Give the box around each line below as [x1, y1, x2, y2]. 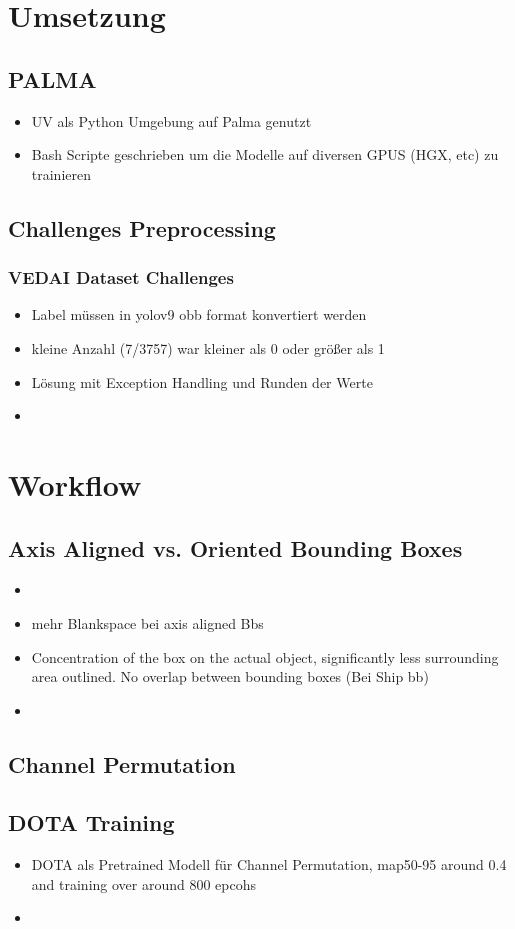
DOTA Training [8, 807, 175, 838]
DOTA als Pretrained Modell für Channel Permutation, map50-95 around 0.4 [31, 854, 507, 875]
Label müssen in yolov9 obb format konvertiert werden [31, 304, 367, 325]
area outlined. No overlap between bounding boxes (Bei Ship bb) [31, 666, 429, 687]
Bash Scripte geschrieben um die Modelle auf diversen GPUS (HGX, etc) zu [31, 144, 499, 165]
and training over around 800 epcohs [31, 873, 257, 894]
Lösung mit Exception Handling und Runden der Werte [31, 371, 373, 392]
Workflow [8, 463, 142, 504]
